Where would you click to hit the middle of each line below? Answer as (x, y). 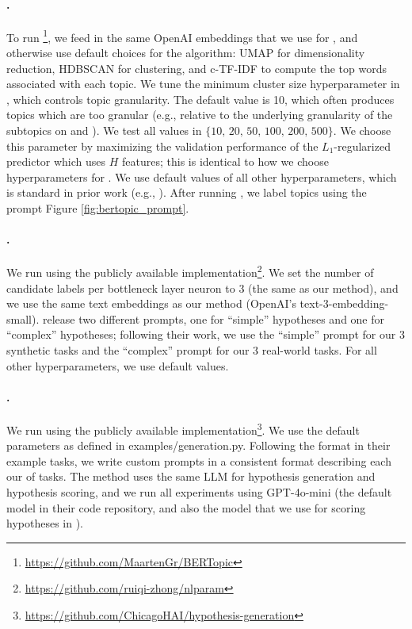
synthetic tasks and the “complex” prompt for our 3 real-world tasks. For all (192, 350)
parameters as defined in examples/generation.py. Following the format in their (198, 445)
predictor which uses (56, 161)
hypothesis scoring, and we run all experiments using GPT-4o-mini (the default (199, 492)
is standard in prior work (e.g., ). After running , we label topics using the (187, 192)
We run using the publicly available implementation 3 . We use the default (183, 428)
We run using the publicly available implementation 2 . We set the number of (190, 271)
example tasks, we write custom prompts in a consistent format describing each (199, 460)
